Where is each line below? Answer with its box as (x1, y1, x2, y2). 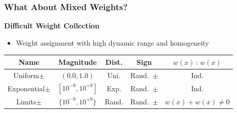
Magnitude (58, 56, 97, 67)
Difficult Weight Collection (4, 20, 100, 31)
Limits (16, 96, 36, 106)
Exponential (8, 83, 45, 93)
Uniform (13, 69, 39, 80)
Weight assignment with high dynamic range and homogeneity (16, 37, 209, 48)
